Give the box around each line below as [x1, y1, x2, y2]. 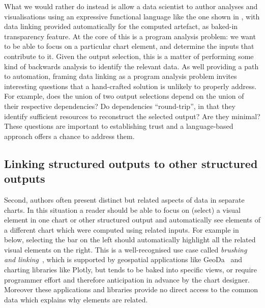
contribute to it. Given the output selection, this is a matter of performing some [4, 50, 254, 61]
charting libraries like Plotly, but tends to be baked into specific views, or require [4, 264, 257, 275]
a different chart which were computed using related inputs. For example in [4, 224, 239, 235]
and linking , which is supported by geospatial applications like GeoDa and [4, 254, 243, 265]
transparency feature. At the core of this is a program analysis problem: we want [4, 31, 256, 41]
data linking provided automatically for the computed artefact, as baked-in [4, 21, 238, 32]
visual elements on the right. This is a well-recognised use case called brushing [4, 244, 247, 255]
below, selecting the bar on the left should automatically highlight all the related [4, 234, 256, 245]
